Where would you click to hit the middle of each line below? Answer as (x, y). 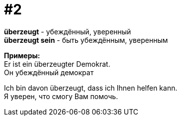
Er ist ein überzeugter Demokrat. (57, 64)
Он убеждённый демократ (49, 72)
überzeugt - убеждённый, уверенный (68, 31)
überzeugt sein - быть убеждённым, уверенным (86, 40)
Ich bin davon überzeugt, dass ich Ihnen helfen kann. (91, 88)
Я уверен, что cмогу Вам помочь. (61, 96)
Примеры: (22, 55)
